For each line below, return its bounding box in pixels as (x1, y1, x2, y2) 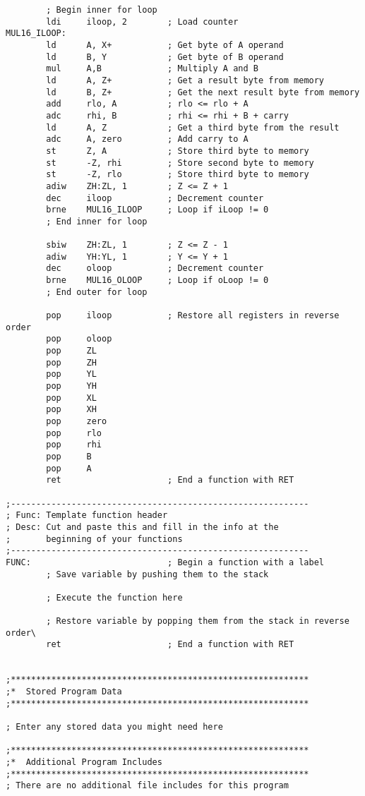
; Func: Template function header (6, 510, 168, 521)
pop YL (46, 369, 97, 380)
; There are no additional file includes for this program (6, 780, 289, 791)
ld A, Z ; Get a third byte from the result (46, 122, 340, 133)
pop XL (46, 392, 97, 403)
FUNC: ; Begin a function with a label (6, 557, 325, 567)
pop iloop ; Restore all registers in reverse (46, 310, 340, 321)
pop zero (46, 416, 107, 426)
